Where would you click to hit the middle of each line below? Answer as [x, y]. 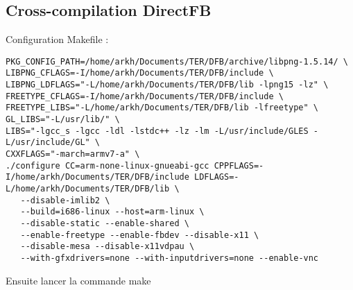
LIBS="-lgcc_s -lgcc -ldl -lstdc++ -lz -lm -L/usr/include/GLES [157, 131]
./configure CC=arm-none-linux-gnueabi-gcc [107, 165]
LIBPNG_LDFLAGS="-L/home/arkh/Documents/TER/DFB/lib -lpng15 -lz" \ [167, 85]
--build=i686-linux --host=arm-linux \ [112, 212]
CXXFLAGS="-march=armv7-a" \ [73, 154]
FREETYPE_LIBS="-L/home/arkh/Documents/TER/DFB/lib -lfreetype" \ [162, 108]
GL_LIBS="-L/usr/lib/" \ [63, 120]
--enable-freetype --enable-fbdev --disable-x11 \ [140, 235]
